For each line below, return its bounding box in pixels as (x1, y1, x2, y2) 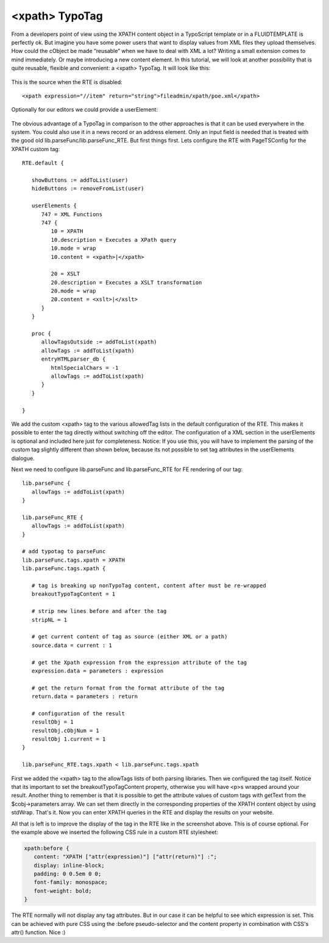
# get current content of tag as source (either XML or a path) (31, 634, 228, 640)
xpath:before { (24, 844, 69, 852)
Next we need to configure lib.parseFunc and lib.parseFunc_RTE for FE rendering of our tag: (11, 465, 243, 473)
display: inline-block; (34, 862, 105, 869)
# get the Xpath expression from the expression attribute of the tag (31, 659, 247, 666)
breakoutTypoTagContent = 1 (31, 591, 116, 598)
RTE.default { (22, 160, 64, 167)
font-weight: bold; (34, 887, 92, 894)
